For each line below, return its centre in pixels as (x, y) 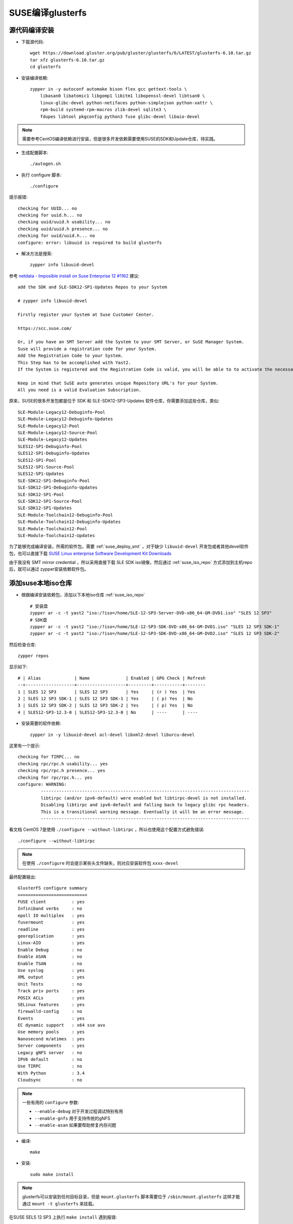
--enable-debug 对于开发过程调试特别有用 (79, 1111)
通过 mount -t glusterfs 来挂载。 (60, 1203)
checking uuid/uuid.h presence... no (63, 229)
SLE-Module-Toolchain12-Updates (56, 535)
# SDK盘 (39, 620)
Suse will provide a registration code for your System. (87, 349)
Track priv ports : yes (51, 991)
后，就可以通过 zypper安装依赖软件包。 (49, 569)
